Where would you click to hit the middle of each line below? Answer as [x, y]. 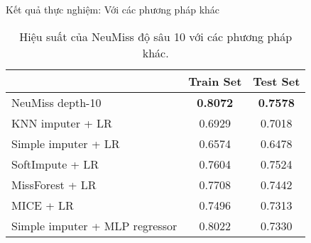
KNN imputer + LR [62, 123]
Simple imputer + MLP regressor [94, 225]
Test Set [277, 81]
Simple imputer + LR [66, 143]
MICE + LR [43, 205]
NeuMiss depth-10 [56, 102]
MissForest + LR [54, 184]
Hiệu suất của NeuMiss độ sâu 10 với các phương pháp [156, 36]
